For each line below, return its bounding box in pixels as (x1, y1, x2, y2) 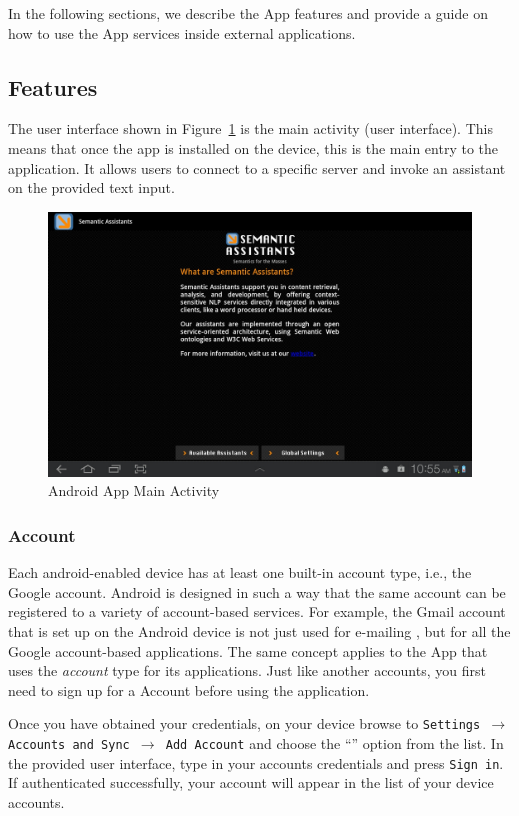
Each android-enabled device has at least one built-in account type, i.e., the (8, 562, 472, 583)
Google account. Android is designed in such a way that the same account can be (8, 581, 506, 602)
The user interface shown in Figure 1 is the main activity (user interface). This (8, 118, 493, 139)
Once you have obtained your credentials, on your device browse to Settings (8, 713, 481, 734)
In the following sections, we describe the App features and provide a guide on (8, 3, 488, 23)
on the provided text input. (8, 177, 175, 198)
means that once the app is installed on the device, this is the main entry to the (8, 137, 498, 158)
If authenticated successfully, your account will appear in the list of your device (8, 772, 494, 793)
